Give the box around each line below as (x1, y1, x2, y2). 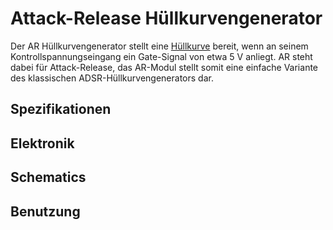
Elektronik (10, 135, 75, 152)
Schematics (10, 169, 87, 186)
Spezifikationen (10, 101, 112, 118)
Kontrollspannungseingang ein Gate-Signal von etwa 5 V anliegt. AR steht (10, 50, 313, 62)
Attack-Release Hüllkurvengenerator (10, 7, 323, 30)
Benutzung (10, 203, 81, 220)
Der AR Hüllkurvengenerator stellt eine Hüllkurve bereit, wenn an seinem (10, 40, 309, 52)
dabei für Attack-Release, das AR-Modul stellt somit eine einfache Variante (10, 61, 319, 73)
